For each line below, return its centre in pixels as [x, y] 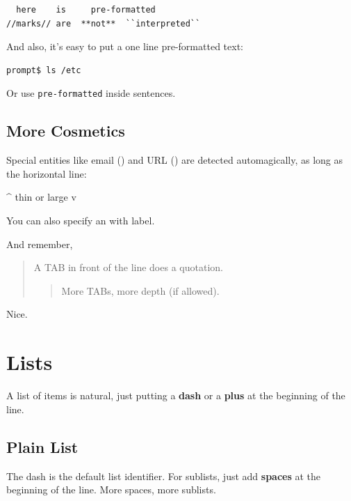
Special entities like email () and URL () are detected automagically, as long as [175, 160]
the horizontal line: [47, 173]
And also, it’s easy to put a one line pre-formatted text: [125, 46]
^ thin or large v [41, 197]
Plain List [42, 446]
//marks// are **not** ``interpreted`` [104, 23]
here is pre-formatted [86, 10]
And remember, [40, 244]
